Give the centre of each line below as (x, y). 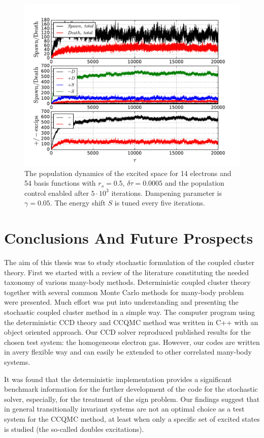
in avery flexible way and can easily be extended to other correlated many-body (128, 352)
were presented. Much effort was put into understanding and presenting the (121, 302)
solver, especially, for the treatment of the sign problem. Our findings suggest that (132, 399)
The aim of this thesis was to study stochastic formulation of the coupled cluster (129, 262)
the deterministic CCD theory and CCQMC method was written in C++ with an (131, 322)
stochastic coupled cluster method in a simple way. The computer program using (130, 312)
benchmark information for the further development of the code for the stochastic (131, 389)
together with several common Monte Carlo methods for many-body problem (124, 292)
